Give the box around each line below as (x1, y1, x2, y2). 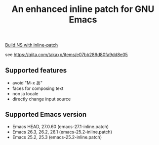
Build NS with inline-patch (5, 42, 58, 48)
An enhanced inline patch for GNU (11, 3, 155, 15)
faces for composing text (12, 85, 64, 91)
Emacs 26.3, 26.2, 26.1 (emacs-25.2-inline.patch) (12, 129, 113, 135)
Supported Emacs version (5, 110, 87, 119)
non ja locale (12, 91, 39, 96)
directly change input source (12, 96, 71, 102)
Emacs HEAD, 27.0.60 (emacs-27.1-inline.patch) (12, 123, 109, 130)
